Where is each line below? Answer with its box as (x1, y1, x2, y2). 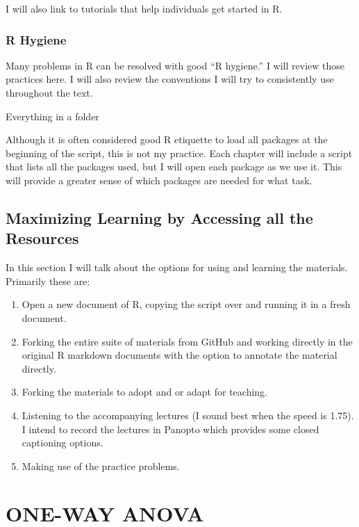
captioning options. (22, 435, 103, 450)
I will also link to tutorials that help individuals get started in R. (6, 1, 283, 15)
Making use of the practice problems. (22, 458, 180, 473)
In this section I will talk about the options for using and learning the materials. (6, 260, 348, 275)
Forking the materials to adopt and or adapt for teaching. (22, 384, 267, 399)
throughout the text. (6, 86, 93, 99)
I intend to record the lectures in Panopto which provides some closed (22, 421, 319, 436)
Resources (6, 227, 79, 249)
